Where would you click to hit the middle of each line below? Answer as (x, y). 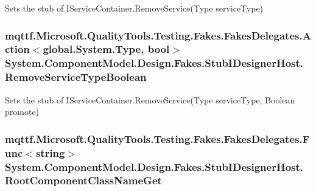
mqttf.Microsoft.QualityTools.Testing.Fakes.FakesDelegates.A (158, 35)
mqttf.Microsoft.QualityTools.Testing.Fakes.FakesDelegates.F (157, 138)
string (50, 152)
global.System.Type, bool (106, 49)
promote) (22, 112)
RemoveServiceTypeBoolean (76, 77)
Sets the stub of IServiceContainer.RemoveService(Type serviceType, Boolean (150, 99)
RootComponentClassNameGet (83, 180)
